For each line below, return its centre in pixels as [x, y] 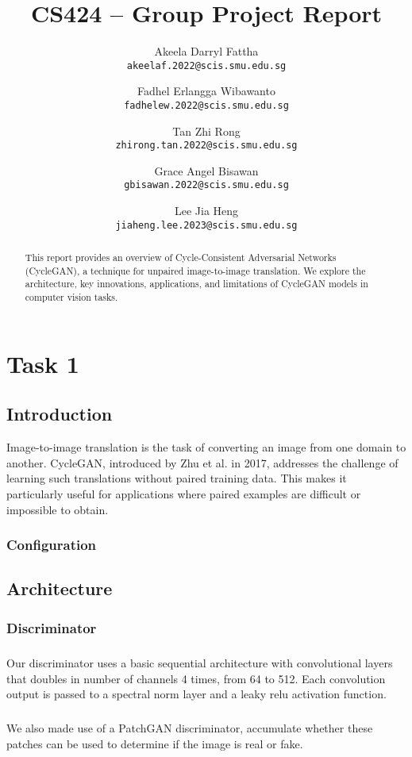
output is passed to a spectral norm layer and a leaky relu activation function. [196, 694]
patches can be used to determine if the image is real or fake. [155, 743]
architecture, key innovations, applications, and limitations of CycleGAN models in [196, 284]
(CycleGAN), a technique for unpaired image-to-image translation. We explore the [195, 270]
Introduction [60, 414]
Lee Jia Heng [206, 211]
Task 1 [43, 363]
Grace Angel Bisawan [206, 170]
